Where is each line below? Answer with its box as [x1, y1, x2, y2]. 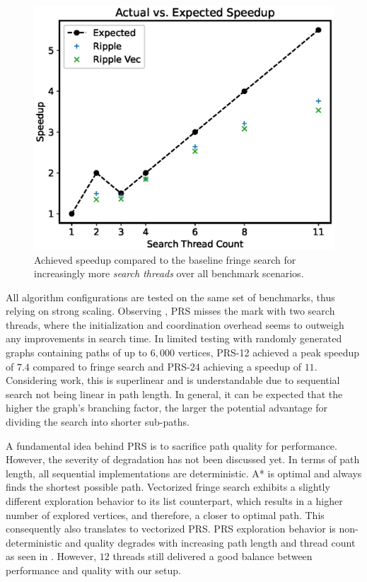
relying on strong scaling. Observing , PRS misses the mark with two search [6, 303, 335, 318]
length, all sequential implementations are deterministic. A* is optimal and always [6, 465, 362, 480]
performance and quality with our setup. [6, 562, 181, 577]
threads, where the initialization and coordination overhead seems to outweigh [6, 317, 344, 332]
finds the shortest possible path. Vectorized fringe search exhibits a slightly [6, 479, 330, 494]
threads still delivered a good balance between [112, 549, 313, 564]
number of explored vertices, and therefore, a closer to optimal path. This [6, 507, 325, 522]
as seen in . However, [6, 549, 97, 564]
